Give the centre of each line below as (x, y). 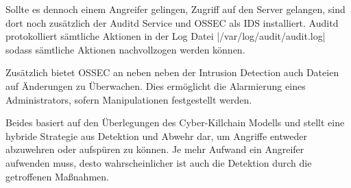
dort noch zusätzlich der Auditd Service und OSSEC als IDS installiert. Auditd (172, 22)
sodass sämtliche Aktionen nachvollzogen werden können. (125, 49)
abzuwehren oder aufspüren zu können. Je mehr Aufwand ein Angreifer (155, 149)
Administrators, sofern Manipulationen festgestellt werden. (129, 99)
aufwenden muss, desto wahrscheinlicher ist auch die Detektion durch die (159, 162)
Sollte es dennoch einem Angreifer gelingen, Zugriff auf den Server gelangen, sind (175, 9)
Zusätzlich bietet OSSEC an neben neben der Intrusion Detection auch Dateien (172, 72)
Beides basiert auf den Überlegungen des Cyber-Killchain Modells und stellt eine (175, 122)
